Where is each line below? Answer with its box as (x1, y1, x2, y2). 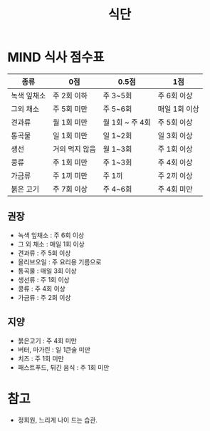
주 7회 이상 (52, 184, 88, 194)
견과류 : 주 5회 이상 (17, 249, 71, 257)
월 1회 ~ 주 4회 (103, 117, 152, 127)
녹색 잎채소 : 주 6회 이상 (17, 231, 85, 239)
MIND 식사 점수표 (7, 49, 105, 66)
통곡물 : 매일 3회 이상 (17, 266, 77, 275)
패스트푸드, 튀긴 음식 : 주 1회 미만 (17, 363, 110, 371)
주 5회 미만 (52, 104, 88, 114)
